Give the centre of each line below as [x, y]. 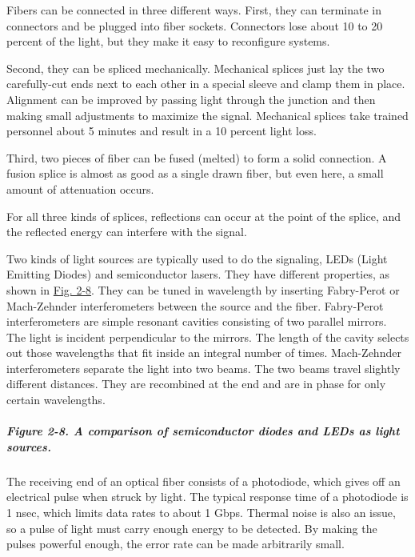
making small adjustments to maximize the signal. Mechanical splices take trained [207, 115]
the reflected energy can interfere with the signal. [127, 232]
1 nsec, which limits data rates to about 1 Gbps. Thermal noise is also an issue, [201, 512]
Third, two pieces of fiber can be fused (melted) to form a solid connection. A [197, 157]
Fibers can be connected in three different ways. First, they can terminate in [194, 10]
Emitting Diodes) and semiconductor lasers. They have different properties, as [198, 274]
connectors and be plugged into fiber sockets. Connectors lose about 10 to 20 [195, 25]
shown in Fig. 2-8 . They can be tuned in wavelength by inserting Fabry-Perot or [203, 289]
